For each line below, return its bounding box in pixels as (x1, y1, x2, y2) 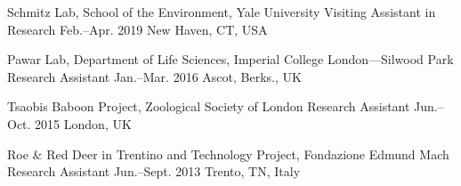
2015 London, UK (35, 114, 132, 133)
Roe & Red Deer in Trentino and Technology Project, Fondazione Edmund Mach (7, 144, 449, 163)
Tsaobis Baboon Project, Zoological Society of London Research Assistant (7, 97, 410, 116)
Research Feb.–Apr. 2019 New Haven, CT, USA (7, 20, 268, 38)
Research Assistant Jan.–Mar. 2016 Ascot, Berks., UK (7, 67, 302, 85)
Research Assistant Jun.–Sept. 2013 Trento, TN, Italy (7, 162, 301, 181)
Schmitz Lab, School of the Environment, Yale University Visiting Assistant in (7, 3, 436, 20)
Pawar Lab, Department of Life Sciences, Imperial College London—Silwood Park (7, 50, 454, 69)
